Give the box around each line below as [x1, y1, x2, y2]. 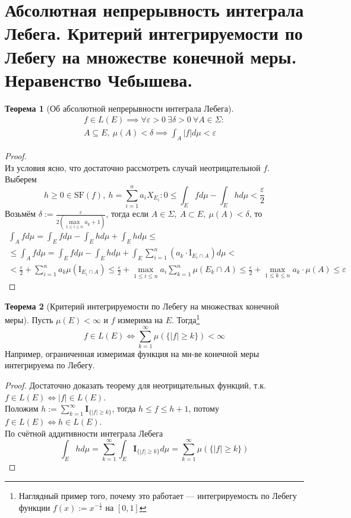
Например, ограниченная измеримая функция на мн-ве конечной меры [5, 347, 260, 359]
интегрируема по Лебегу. [5, 359, 95, 371]
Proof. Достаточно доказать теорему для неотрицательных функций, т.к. [5, 379, 266, 391]
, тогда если [106, 207, 149, 220]
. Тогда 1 [172, 312, 200, 326]
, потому [188, 402, 219, 415]
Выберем [5, 173, 37, 185]
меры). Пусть [5, 314, 53, 326]
